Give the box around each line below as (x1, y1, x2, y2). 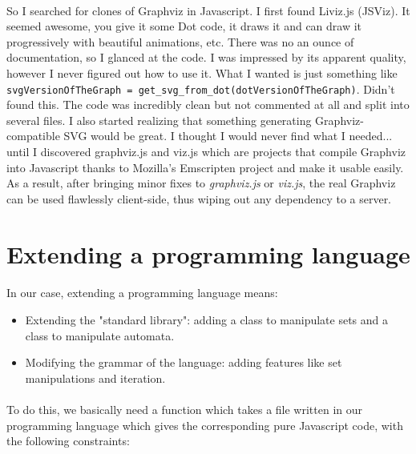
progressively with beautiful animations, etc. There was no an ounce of (6, 33, 354, 50)
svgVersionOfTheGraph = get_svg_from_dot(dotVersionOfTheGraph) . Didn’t (6, 80, 395, 97)
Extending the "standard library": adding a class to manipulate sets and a (25, 311, 389, 327)
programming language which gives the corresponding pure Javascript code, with (6, 416, 403, 433)
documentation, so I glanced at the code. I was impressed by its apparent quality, (6, 49, 406, 66)
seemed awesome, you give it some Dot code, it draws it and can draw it (6, 18, 362, 34)
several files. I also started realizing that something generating (6, 111, 312, 128)
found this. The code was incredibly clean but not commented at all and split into (6, 96, 410, 113)
